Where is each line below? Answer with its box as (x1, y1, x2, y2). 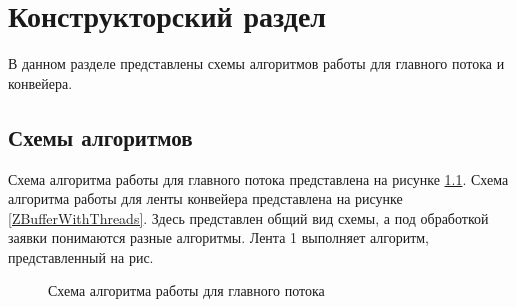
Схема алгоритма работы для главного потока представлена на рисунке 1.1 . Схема (8, 168, 509, 189)
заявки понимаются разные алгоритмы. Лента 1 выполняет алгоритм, (8, 227, 429, 248)
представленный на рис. (8, 246, 154, 267)
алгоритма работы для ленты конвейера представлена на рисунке (8, 188, 403, 209)
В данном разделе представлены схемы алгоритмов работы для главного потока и (8, 53, 505, 74)
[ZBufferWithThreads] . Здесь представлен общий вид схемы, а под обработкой (8, 207, 489, 228)
